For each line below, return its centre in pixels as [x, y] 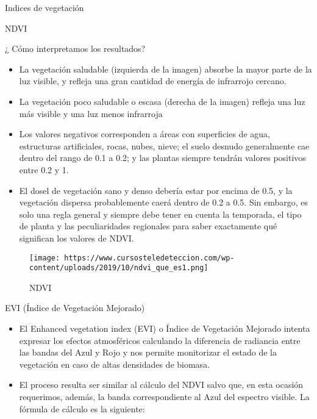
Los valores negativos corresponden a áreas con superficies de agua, [144, 134]
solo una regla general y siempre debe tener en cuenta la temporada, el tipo [160, 214]
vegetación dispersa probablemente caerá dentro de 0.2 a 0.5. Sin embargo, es [164, 202]
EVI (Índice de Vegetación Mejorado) [75, 308]
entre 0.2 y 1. [44, 169]
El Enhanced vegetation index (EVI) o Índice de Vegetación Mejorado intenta [165, 328]
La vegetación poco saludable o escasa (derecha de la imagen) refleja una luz [162, 101]
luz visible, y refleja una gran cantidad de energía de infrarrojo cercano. [153, 81]
